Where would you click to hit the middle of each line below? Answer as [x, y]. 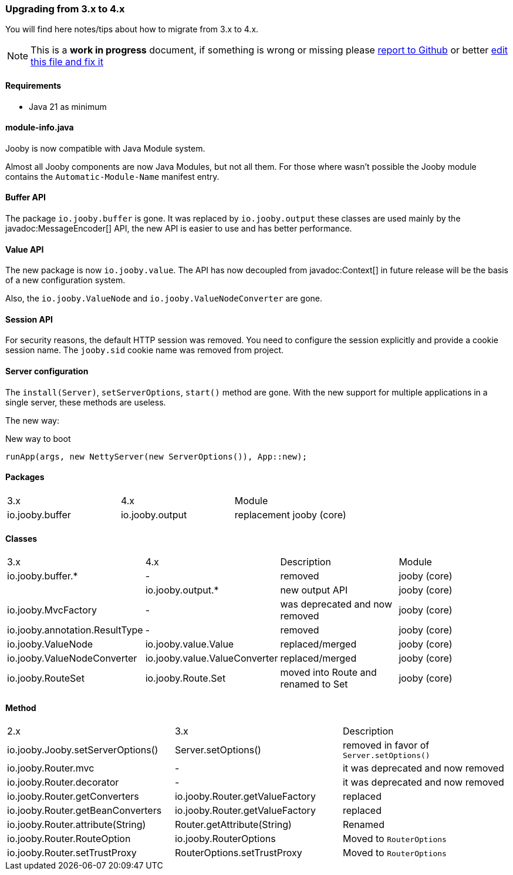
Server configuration [47, 371]
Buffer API [26, 197]
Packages [25, 477]
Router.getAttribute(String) [233, 825]
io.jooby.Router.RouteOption [69, 839]
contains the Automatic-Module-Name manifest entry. [112, 176]
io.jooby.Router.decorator [63, 782]
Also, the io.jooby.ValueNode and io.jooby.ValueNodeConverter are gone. [164, 299]
